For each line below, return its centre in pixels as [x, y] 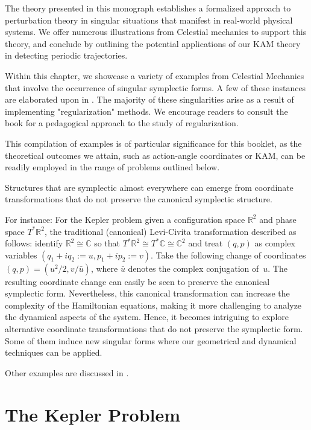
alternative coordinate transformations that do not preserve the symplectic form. [154, 329]
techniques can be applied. [54, 352]
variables [21, 255]
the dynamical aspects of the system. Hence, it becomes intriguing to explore [147, 317]
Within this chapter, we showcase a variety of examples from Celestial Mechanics [155, 75]
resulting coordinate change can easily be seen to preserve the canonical [137, 281]
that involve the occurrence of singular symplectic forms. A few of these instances [155, 87]
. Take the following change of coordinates [228, 255]
